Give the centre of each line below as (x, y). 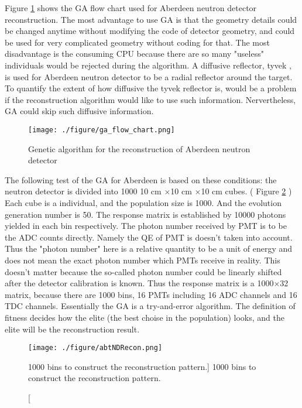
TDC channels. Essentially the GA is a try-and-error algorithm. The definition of (150, 306)
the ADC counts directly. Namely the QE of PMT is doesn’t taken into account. (149, 237)
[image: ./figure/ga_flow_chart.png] (102, 130)
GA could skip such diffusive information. (79, 111)
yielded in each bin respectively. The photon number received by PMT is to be (146, 226)
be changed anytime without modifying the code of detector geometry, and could (150, 31)
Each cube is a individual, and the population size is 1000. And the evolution (143, 202)
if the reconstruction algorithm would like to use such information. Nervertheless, (150, 99)
